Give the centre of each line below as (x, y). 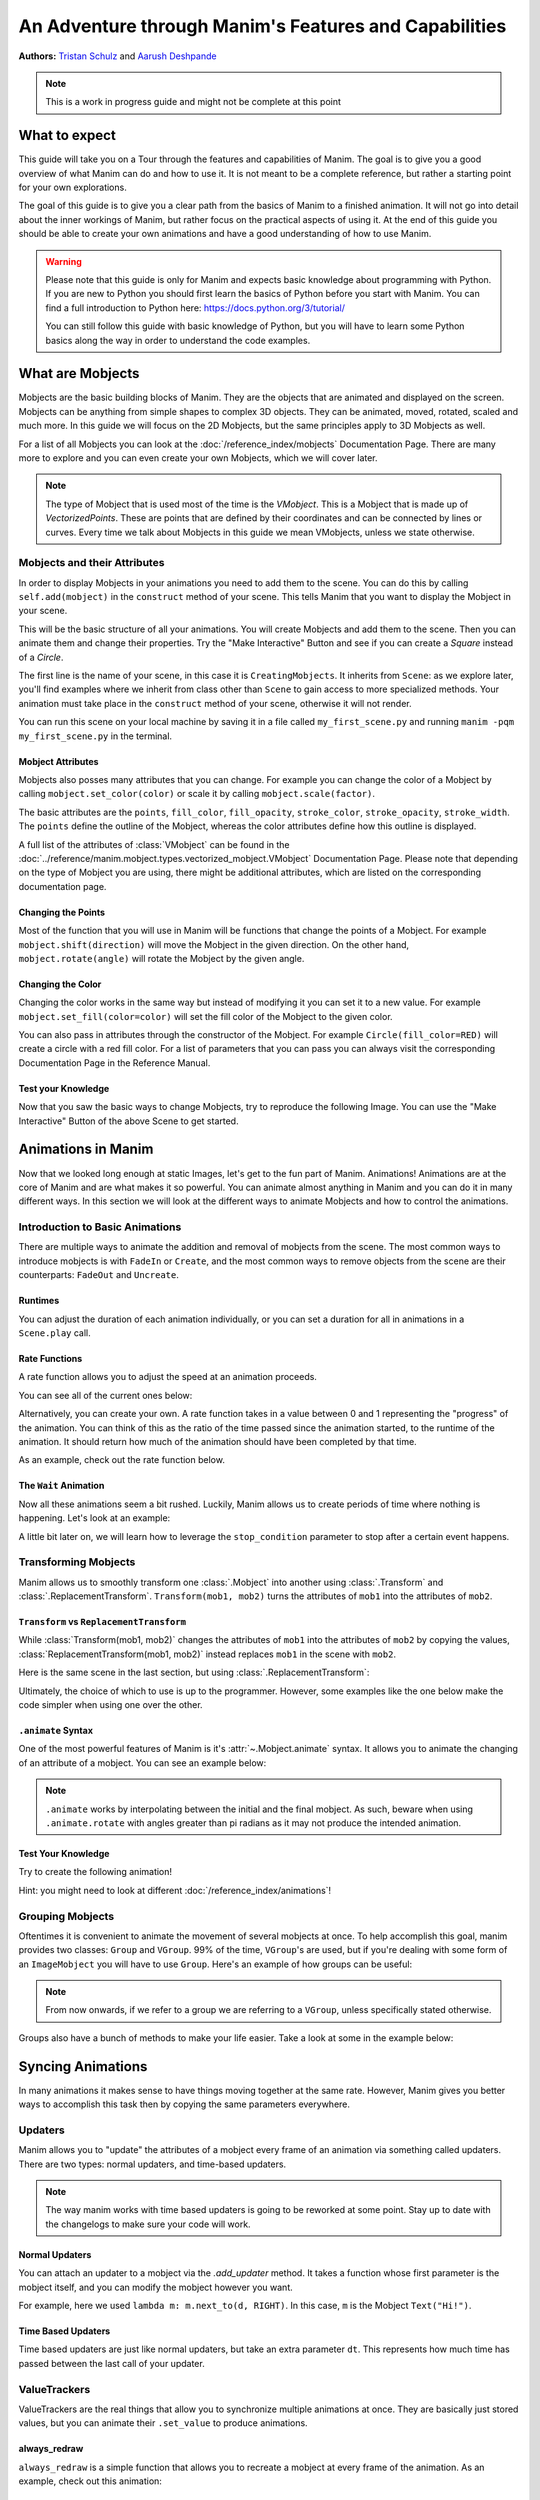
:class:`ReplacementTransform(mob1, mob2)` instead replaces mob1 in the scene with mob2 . (207, 1654)
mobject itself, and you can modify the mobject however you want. (156, 2287)
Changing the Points (61, 912)
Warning (63, 261)
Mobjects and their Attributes (91, 563)
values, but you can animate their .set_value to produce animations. (163, 2423)
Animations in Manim (86, 1149)
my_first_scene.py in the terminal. (95, 736)
